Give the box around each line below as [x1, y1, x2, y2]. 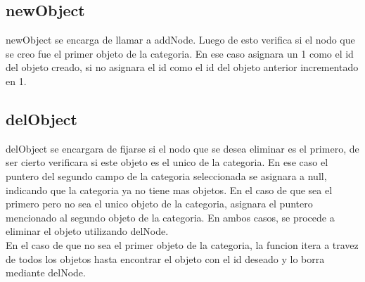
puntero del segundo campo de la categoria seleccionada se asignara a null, [6, 168, 327, 183]
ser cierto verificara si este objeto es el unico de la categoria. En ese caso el [6, 155, 328, 169]
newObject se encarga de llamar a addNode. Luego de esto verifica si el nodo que [6, 32, 355, 47]
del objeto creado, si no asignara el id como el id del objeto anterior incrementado [6, 60, 359, 75]
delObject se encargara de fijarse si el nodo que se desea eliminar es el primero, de [6, 141, 359, 155]
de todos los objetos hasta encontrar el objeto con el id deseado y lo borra [6, 251, 325, 266]
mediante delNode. [6, 265, 86, 280]
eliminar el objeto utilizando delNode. [6, 224, 169, 238]
